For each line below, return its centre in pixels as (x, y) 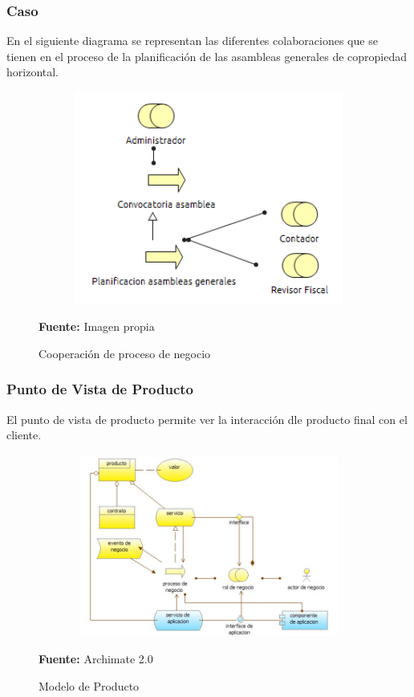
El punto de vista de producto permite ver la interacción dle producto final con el (207, 419)
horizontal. (33, 72)
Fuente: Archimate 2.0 (96, 659)
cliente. (24, 435)
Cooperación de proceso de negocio (125, 353)
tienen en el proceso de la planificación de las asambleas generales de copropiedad (207, 56)
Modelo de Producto (89, 685)
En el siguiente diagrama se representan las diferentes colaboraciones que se (192, 41)
